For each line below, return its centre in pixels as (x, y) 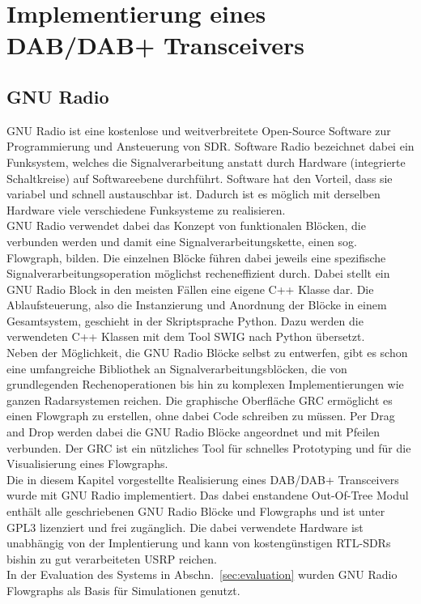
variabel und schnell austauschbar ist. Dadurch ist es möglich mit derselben (193, 194)
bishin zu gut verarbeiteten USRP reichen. (112, 558)
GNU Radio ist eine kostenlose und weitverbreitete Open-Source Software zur (199, 130)
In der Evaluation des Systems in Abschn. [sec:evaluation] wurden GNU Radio (202, 574)
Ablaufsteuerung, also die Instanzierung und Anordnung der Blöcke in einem (197, 305)
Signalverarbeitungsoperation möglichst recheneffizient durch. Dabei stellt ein (198, 273)
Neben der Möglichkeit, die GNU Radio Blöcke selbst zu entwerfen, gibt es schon (207, 353)
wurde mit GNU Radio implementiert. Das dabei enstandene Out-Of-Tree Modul (208, 495)
